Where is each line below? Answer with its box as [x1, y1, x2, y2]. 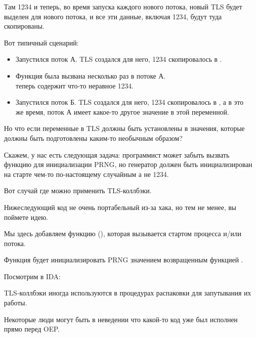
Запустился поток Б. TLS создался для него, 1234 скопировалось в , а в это [15, 97, 244, 107]
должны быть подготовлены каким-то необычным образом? [4, 132, 183, 143]
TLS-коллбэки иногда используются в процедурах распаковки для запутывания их [4, 288, 251, 298]
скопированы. [4, 21, 44, 31]
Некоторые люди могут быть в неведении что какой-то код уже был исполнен [4, 314, 238, 324]
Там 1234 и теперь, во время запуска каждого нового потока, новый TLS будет [4, 1, 242, 11]
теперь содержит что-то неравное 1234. [15, 80, 134, 90]
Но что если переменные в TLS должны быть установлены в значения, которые [4, 123, 245, 133]
